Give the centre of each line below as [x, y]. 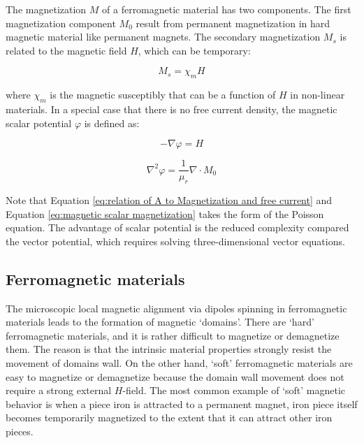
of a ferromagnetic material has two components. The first [227, 9]
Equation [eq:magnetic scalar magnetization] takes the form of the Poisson [165, 213]
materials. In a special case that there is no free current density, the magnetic [172, 109]
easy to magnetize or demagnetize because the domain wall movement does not [175, 376]
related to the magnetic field [66, 50]
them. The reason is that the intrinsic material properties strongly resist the [169, 349]
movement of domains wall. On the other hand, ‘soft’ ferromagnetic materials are [179, 362]
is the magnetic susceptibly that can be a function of [163, 95]
